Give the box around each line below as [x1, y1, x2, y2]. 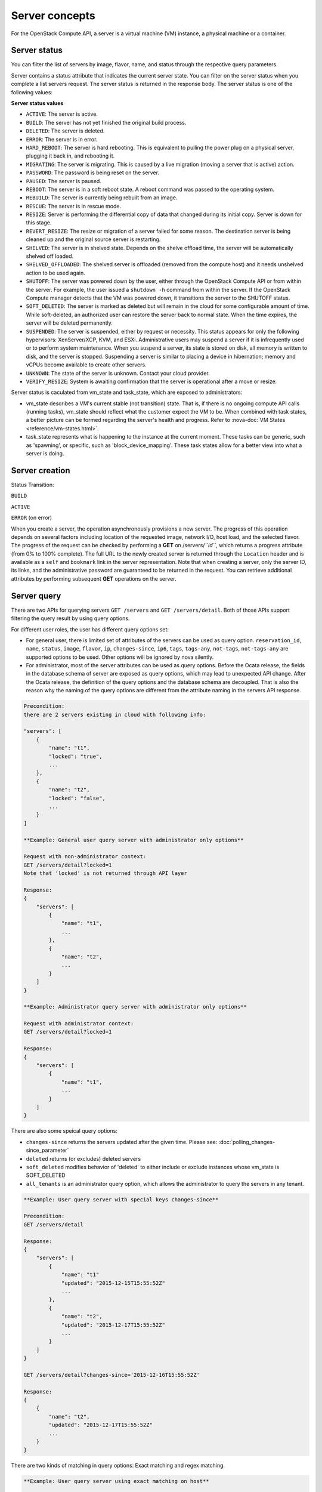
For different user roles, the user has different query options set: [11, 625, 169, 633]
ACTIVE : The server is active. [26, 110, 98, 118]
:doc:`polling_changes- [218, 1138, 275, 1145]
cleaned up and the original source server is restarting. [26, 236, 161, 243]
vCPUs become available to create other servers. [26, 361, 147, 368]
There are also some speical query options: [11, 1127, 117, 1135]
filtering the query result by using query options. [11, 615, 130, 622]
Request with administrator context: [23, 1021, 134, 1027]
